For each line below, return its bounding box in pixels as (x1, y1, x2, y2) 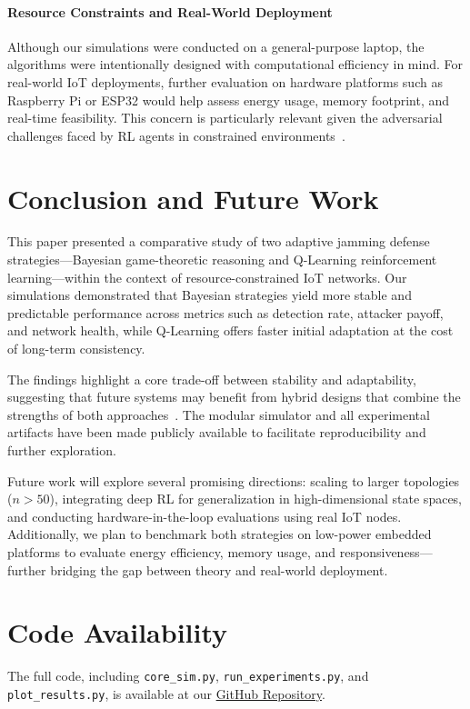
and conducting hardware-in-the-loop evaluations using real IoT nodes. (7, 506, 402, 525)
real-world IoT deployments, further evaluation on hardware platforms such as (7, 72, 443, 91)
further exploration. (7, 441, 116, 460)
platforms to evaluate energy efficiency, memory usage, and (7, 542, 336, 561)
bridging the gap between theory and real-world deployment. (50, 560, 388, 579)
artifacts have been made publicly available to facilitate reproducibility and (7, 423, 426, 442)
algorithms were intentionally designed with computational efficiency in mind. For (7, 55, 463, 74)
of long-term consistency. (7, 339, 145, 358)
